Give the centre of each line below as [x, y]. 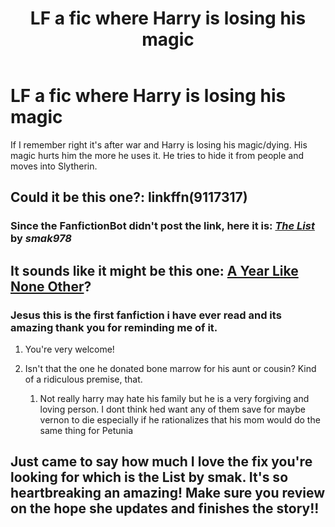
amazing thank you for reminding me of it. [114, 327]
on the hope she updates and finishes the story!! [165, 508]
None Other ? [51, 286]
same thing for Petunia [86, 430]
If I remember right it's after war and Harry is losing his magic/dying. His [159, 144]
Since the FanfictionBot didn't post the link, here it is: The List [162, 226]
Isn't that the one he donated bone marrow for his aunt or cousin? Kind [170, 368]
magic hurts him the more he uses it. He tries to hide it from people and [157, 155]
